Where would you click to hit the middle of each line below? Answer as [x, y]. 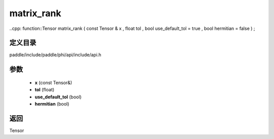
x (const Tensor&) [54, 82]
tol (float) [45, 90]
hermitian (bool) [52, 104]
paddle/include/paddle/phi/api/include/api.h [55, 55]
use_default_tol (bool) [58, 97]
